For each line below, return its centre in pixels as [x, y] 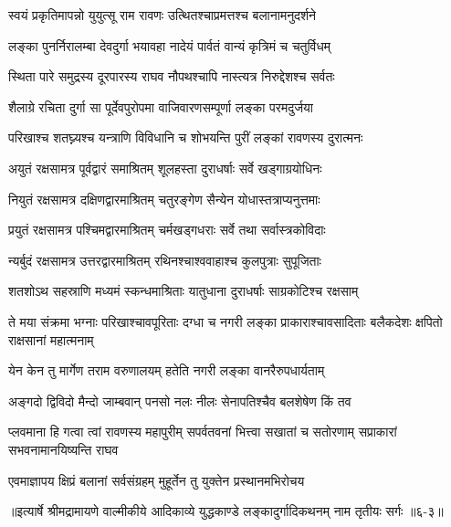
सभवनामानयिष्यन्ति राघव [63, 449]
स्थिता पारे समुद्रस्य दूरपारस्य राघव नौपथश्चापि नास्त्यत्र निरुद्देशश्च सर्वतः [172, 76]
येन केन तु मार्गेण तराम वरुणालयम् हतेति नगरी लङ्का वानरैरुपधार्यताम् [167, 370]
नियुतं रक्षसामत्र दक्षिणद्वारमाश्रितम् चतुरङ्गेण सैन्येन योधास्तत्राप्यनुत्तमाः [164, 199]
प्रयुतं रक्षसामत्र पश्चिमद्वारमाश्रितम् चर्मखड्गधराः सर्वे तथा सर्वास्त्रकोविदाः [167, 230]
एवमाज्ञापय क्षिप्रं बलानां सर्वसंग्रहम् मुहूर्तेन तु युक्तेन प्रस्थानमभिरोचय [157, 480]
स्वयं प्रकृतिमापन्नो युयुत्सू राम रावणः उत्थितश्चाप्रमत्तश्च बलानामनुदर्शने [163, 15]
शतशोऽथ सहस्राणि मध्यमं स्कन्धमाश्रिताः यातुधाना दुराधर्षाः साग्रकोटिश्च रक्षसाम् [184, 291]
